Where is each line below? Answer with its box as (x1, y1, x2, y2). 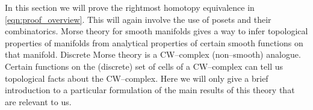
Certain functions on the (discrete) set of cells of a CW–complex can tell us (5, 60, 284, 72)
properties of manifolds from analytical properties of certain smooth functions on (5, 36, 303, 49)
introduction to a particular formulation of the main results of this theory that (5, 84, 295, 96)
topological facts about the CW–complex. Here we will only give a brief (5, 72, 268, 84)
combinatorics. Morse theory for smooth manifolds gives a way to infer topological (5, 25, 308, 37)
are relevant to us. (5, 95, 72, 108)
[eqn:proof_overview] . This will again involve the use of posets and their (5, 13, 271, 25)
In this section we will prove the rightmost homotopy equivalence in (5, 1, 255, 13)
